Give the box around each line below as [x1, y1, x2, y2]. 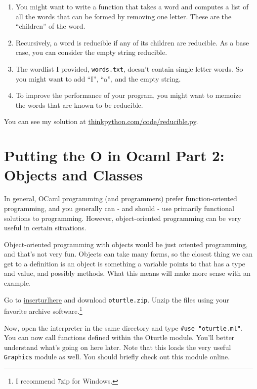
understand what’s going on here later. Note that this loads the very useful [4, 342, 231, 352]
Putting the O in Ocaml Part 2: [4, 145, 224, 166]
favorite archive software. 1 [4, 304, 83, 316]
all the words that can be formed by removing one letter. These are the [15, 11, 232, 21]
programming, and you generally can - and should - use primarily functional [4, 203, 234, 213]
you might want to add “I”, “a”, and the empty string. [15, 73, 181, 84]
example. [4, 278, 31, 288]
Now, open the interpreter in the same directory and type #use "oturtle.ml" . [4, 322, 243, 333]
